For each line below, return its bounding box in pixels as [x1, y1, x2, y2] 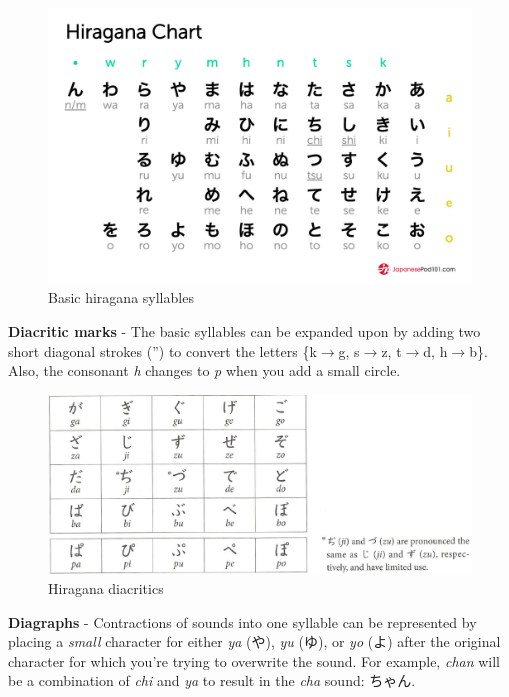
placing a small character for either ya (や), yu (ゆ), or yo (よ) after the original [8, 631, 501, 652]
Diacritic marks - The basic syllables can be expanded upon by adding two [8, 320, 481, 341]
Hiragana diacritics [48, 578, 164, 599]
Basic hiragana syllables [48, 287, 194, 308]
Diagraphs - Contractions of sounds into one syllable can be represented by [8, 611, 477, 632]
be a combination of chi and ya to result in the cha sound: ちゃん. [8, 670, 416, 691]
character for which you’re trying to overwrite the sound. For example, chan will [8, 650, 501, 671]
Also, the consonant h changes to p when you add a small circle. [8, 360, 401, 381]
